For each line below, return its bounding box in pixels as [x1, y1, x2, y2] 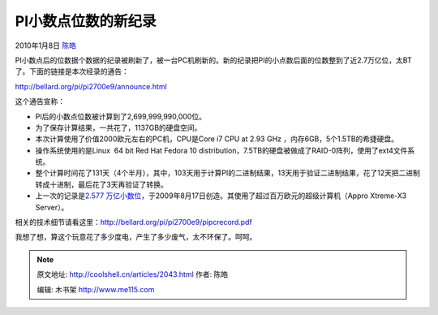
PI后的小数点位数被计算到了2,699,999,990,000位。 [35, 111, 207, 121]
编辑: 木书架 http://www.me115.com [36, 284, 155, 294]
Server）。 [35, 202, 69, 212]
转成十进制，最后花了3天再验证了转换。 [35, 179, 168, 189]
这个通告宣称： [15, 97, 65, 106]
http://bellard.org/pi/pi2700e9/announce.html [15, 81, 168, 91]
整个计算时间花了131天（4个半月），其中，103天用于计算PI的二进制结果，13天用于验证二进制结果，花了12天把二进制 [35, 168, 421, 178]
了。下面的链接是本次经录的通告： [15, 67, 129, 76]
